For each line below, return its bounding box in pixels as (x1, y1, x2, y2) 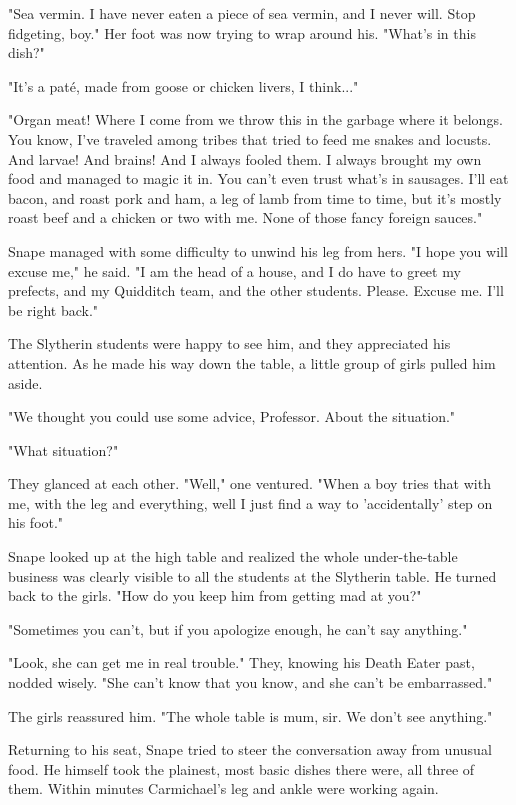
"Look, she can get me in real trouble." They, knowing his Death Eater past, (8, 652, 475, 673)
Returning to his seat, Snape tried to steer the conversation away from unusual (8, 739, 492, 760)
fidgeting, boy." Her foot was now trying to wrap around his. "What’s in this (8, 22, 476, 43)
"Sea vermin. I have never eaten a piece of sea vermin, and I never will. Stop (8, 3, 476, 23)
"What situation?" (8, 439, 119, 460)
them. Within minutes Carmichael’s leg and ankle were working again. (8, 778, 439, 799)
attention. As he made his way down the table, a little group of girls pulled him (8, 352, 496, 373)
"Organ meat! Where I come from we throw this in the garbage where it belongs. (8, 109, 503, 130)
